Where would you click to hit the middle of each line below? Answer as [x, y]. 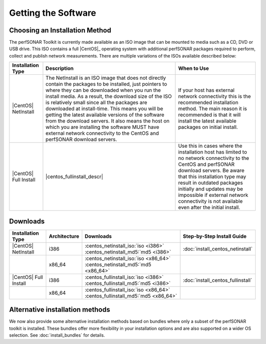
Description [60, 68]
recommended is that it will [209, 115]
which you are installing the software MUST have [102, 127]
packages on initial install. [208, 127]
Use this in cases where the [210, 146]
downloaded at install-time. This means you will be [104, 109]
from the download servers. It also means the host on [108, 121]
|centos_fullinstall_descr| [74, 177]
